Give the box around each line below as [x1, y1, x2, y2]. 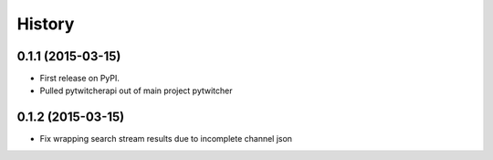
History [16, 14, 75, 34]
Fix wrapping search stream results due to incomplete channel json [39, 133, 292, 144]
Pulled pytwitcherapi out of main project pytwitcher [39, 85, 233, 96]
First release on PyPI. [39, 73, 121, 84]
